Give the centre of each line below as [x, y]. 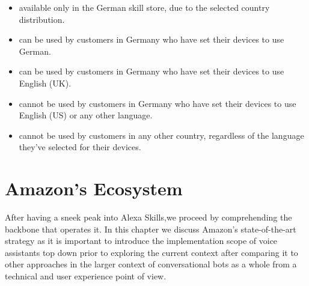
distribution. [42, 19]
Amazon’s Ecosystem [94, 188]
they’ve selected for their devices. [80, 147]
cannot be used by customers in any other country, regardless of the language [161, 135]
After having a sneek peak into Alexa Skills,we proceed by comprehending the [148, 217]
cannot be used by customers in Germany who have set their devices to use [158, 103]
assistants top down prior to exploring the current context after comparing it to [151, 252]
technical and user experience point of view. [86, 276]
